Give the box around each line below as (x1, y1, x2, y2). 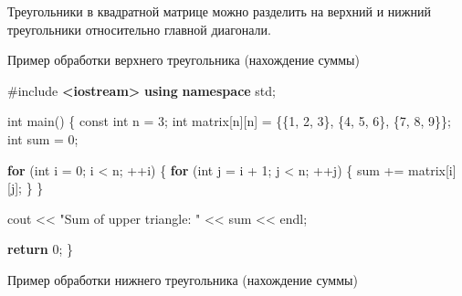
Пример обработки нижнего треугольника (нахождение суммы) (7, 270, 358, 289)
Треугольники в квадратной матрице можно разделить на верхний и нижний (7, 2, 431, 20)
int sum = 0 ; (7, 129, 79, 148)
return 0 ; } (7, 239, 74, 259)
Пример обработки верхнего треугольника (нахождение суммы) (7, 50, 360, 69)
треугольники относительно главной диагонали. (7, 19, 271, 38)
